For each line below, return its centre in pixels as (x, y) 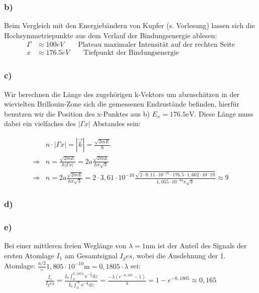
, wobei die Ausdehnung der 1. (179, 255)
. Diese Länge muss (224, 113)
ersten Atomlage (29, 255)
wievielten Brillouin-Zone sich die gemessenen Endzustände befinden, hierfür (122, 104)
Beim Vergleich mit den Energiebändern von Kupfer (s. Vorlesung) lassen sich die (129, 25)
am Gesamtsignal (91, 255)
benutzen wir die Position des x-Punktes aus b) (77, 113)
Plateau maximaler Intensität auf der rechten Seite (156, 45)
